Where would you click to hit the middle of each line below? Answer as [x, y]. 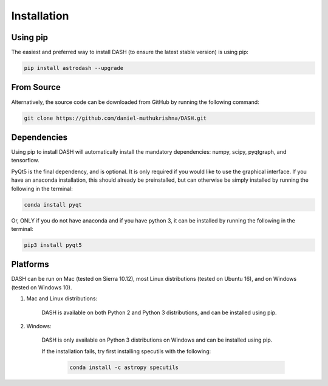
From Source [36, 87]
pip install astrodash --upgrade [74, 68]
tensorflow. [25, 160]
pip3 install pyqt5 [53, 245]
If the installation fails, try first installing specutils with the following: [126, 351]
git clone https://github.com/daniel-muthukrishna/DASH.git [115, 118]
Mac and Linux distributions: [62, 298]
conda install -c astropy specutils [124, 367]
